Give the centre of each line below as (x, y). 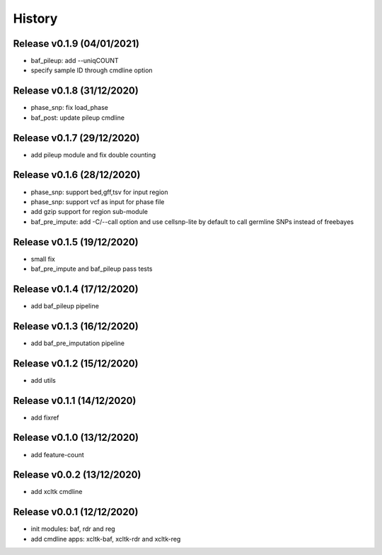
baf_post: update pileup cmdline (78, 118)
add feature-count (57, 454)
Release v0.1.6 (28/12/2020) (77, 175)
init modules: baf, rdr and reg (73, 529)
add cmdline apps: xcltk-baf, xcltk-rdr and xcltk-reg (106, 539)
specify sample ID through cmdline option (92, 70)
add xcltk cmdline (57, 492)
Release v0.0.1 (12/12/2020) (76, 512)
